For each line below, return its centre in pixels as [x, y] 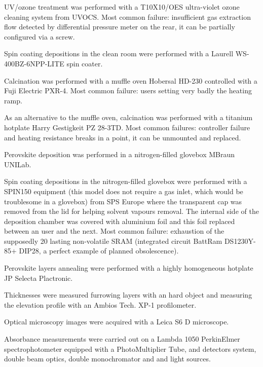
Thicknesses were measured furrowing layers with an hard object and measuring [128, 295]
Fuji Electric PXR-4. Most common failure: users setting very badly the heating [128, 90]
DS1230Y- [240, 241]
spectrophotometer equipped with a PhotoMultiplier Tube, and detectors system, [130, 348]
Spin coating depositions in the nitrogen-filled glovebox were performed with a [126, 181]
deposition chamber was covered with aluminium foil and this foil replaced [120, 221]
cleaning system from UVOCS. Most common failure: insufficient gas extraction [127, 16]
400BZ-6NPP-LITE [34, 63]
